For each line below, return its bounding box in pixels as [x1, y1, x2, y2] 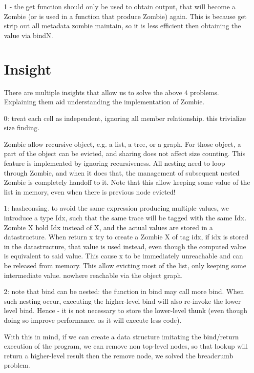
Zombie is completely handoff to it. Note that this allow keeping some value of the [4, 177, 250, 187]
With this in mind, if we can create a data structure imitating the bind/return [4, 331, 239, 341]
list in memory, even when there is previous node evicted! [4, 186, 176, 196]
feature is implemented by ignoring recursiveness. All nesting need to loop [4, 158, 225, 168]
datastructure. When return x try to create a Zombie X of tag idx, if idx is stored [4, 232, 249, 242]
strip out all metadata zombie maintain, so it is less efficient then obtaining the [4, 20, 241, 31]
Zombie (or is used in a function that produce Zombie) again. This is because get [4, 11, 247, 21]
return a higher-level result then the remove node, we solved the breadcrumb [4, 350, 233, 360]
